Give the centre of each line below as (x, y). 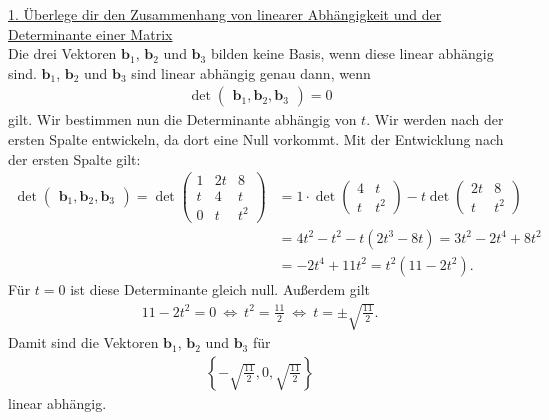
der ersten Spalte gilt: (74, 158)
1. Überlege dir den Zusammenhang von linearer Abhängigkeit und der (225, 14)
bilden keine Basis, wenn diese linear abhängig (352, 53)
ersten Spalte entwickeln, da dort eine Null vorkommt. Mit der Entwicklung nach (256, 139)
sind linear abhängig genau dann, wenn (251, 72)
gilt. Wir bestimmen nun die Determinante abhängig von (182, 119)
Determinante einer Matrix (90, 33)
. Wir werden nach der (435, 119)
